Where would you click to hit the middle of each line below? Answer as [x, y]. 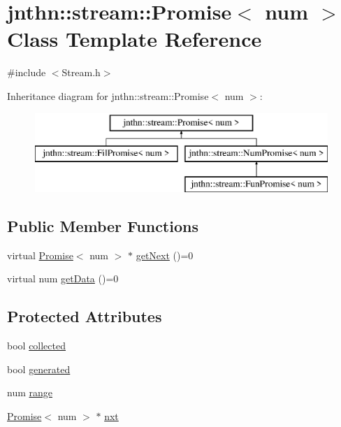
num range [30, 392]
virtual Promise [40, 255]
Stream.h [81, 72]
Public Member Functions [103, 225]
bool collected [37, 346]
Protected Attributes [85, 316]
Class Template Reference [135, 39]
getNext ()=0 [165, 255]
